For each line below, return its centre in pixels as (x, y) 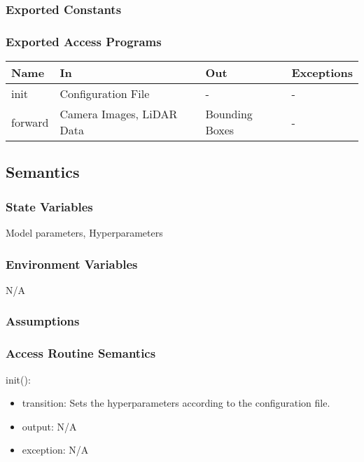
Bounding (229, 114)
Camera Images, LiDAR (119, 114)
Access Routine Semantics (81, 353)
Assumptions (43, 321)
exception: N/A (55, 450)
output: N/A (49, 426)
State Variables (49, 206)
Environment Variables (72, 264)
